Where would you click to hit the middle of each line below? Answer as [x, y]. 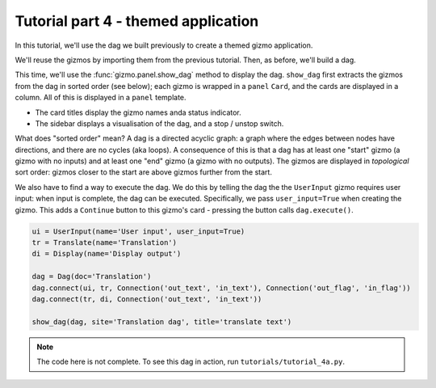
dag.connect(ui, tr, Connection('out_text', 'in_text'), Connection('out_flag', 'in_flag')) [221, 288]
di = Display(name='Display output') [107, 254]
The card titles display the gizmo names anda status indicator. [138, 112]
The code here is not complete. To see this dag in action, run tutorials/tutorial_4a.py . [191, 362]
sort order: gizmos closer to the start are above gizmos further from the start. [143, 172]
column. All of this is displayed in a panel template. [101, 98]
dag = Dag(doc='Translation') [92, 276]
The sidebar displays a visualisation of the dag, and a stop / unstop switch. [159, 123]
